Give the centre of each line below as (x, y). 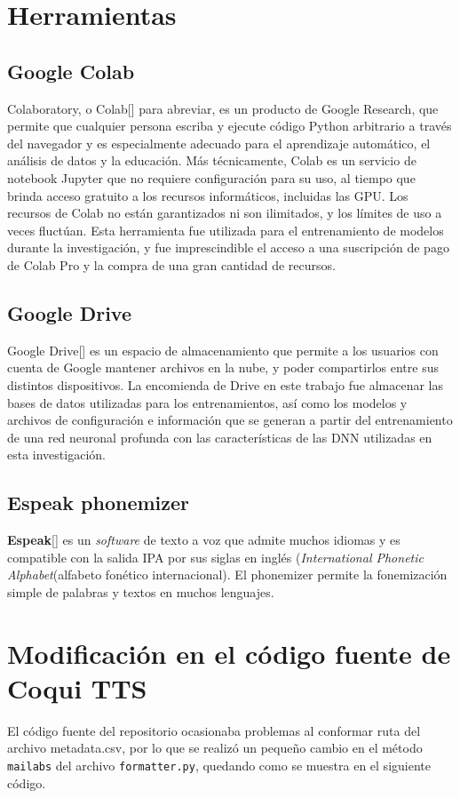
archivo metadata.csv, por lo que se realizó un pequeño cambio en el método (215, 748)
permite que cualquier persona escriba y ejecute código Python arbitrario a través (230, 126)
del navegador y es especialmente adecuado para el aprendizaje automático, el (219, 143)
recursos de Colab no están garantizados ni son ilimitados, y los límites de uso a (225, 213)
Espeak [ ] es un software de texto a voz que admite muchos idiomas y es (204, 540)
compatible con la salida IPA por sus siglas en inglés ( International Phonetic (215, 557)
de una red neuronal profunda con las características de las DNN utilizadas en (220, 437)
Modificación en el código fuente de (229, 653)
